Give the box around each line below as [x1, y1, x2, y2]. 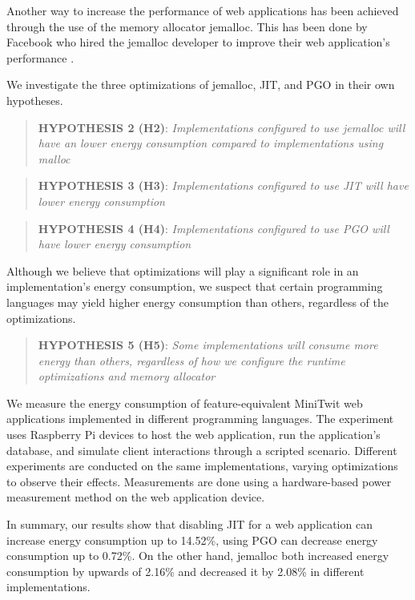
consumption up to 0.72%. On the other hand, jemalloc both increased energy [6, 547, 389, 564]
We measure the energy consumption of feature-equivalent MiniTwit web [6, 394, 363, 411]
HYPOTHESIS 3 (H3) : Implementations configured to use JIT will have [38, 177, 409, 194]
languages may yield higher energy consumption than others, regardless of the [6, 293, 389, 310]
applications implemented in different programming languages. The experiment [6, 410, 394, 427]
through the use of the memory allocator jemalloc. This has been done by [6, 18, 368, 34]
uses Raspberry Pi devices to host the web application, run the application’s [6, 426, 381, 443]
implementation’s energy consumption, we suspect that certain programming [6, 278, 383, 295]
